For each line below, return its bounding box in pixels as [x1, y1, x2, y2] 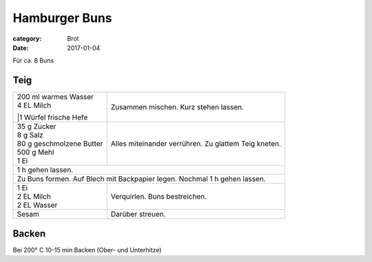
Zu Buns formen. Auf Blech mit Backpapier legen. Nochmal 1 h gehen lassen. [17, 174, 266, 184]
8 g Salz [17, 131, 44, 140]
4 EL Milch [17, 100, 52, 110]
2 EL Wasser [17, 200, 58, 210]
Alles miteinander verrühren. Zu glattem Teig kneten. [110, 139, 282, 149]
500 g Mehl [17, 148, 54, 157]
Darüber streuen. [110, 210, 166, 219]
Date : [12, 43, 29, 52]
